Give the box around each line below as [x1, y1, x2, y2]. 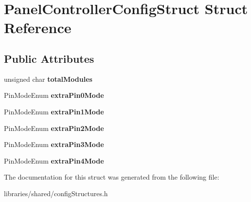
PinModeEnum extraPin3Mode [4, 139, 104, 149]
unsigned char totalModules [4, 73, 92, 84]
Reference [4, 18, 72, 37]
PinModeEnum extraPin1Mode [4, 106, 104, 116]
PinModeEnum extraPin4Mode [4, 155, 104, 165]
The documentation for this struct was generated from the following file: [4, 172, 219, 182]
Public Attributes [4, 51, 94, 66]
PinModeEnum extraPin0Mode [4, 90, 104, 100]
